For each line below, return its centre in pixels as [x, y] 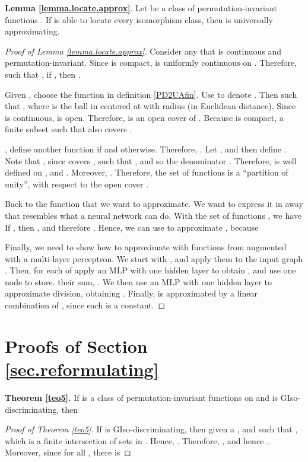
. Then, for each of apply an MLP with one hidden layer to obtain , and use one [150, 270]
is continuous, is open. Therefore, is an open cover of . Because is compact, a [144, 117]
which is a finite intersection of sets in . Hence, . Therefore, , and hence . [137, 440]
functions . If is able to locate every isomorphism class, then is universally [139, 19]
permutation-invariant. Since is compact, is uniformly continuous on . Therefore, [151, 63]
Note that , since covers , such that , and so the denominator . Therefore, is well [151, 160]
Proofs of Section [76, 345]
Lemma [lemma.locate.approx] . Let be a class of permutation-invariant [141, 8]
